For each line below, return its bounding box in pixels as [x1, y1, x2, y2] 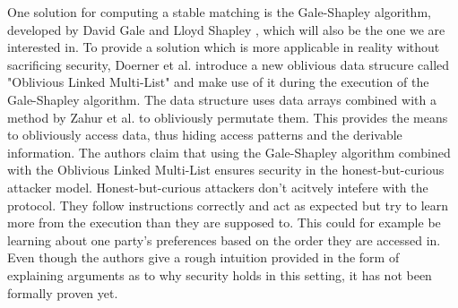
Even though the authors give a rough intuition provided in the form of [7, 248, 400, 267]
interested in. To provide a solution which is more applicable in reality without [7, 38, 440, 56]
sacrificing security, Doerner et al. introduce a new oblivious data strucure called [7, 55, 450, 73]
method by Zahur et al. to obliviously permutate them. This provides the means [7, 107, 448, 126]
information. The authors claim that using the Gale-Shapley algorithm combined [7, 142, 451, 161]
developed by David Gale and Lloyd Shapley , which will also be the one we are [7, 20, 445, 38]
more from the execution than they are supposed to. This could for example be [7, 213, 441, 232]
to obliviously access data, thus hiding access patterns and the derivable [7, 125, 402, 144]
